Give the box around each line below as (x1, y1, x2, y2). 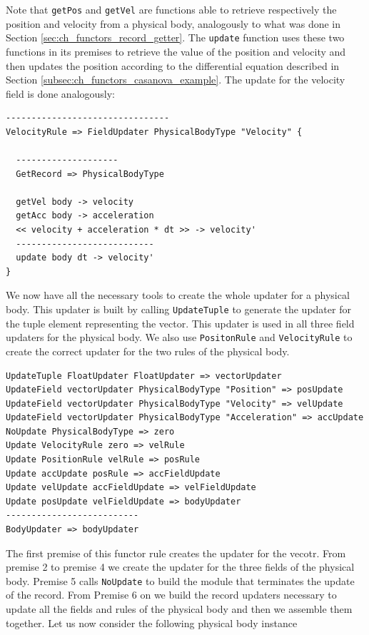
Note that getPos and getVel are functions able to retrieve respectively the (6, 2, 337, 16)
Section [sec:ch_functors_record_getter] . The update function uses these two (6, 30, 345, 45)
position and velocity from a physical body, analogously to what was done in (6, 16, 340, 31)
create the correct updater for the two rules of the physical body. (6, 343, 290, 358)
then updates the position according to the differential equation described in (6, 58, 340, 73)
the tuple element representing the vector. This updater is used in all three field (6, 315, 355, 330)
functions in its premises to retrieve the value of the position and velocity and (6, 44, 346, 59)
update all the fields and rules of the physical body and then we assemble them (6, 601, 353, 616)
